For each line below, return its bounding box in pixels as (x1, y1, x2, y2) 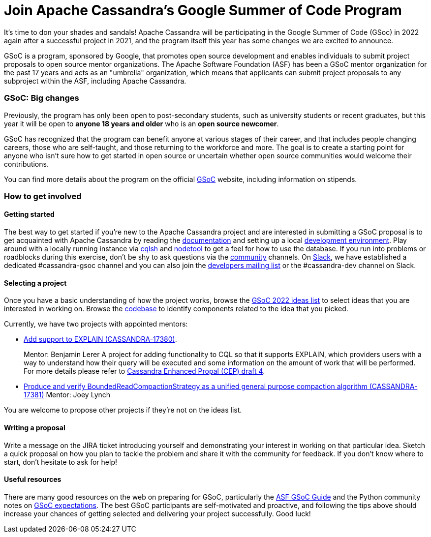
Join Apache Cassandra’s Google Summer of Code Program (4, 2, 402, 19)
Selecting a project (4, 278, 67, 287)
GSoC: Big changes (4, 93, 79, 103)
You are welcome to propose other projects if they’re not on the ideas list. (4, 406, 242, 415)
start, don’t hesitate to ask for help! (4, 457, 117, 466)
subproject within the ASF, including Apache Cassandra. (4, 76, 186, 85)
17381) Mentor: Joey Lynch (24, 390, 111, 399)
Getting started (4, 210, 55, 219)
